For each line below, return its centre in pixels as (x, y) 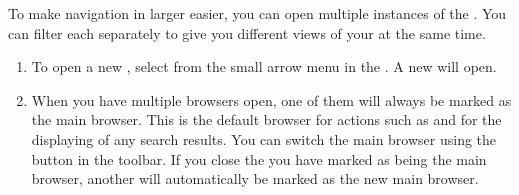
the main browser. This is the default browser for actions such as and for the (266, 119)
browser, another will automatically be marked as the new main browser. (255, 178)
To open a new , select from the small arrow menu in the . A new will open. (264, 66)
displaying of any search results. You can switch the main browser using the (264, 138)
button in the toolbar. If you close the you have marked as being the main (259, 158)
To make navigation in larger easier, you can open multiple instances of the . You (257, 13)
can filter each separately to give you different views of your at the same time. (247, 32)
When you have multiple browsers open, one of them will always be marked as (271, 99)
